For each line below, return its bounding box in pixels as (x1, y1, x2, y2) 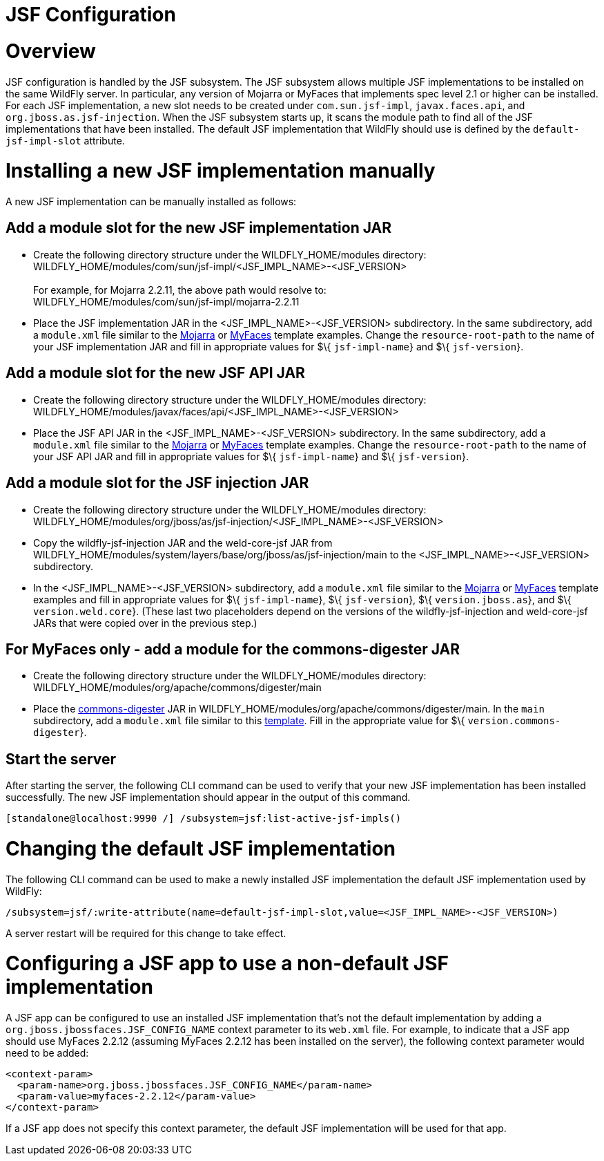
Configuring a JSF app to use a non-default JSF (6, 952, 449, 976)
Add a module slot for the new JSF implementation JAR (6, 219, 392, 237)
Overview (6, 39, 96, 63)
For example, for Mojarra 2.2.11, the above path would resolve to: (33, 283, 327, 296)
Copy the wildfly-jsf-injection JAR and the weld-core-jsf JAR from (33, 536, 333, 549)
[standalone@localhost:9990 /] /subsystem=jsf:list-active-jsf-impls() (6, 813, 402, 824)
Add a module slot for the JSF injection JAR (6, 474, 309, 492)
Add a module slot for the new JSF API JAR (6, 364, 305, 382)
